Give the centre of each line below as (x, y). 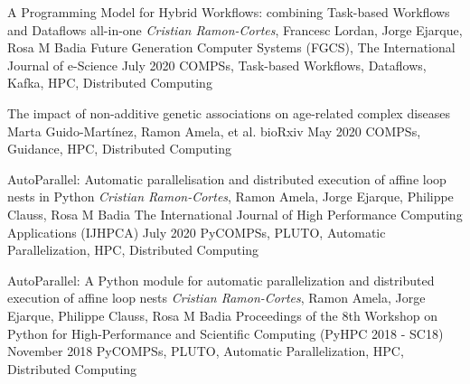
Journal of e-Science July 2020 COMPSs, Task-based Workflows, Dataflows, (217, 65)
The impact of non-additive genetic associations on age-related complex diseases (229, 112)
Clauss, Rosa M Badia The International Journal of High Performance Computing (235, 214)
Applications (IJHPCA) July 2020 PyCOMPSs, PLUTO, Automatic (197, 232)
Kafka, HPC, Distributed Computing (110, 83)
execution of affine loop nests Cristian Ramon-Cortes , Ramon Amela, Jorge (216, 298)
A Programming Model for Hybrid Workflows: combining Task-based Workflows (229, 12)
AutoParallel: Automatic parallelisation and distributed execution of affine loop (227, 178)
